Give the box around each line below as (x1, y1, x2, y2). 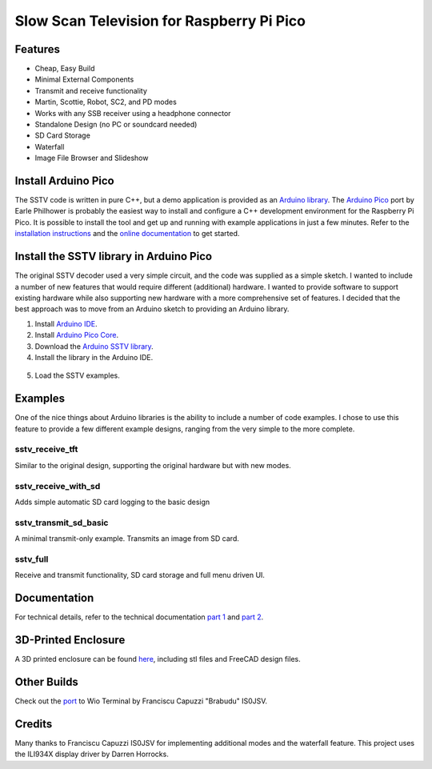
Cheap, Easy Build (34, 64, 95, 74)
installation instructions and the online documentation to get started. (14, 229, 240, 238)
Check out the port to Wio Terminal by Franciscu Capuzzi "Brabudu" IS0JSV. (14, 696, 268, 706)
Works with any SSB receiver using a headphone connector (34, 108, 231, 118)
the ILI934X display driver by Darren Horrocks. (14, 749, 170, 759)
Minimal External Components (34, 74, 134, 84)
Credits (14, 717, 53, 731)
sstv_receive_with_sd (14, 480, 101, 491)
